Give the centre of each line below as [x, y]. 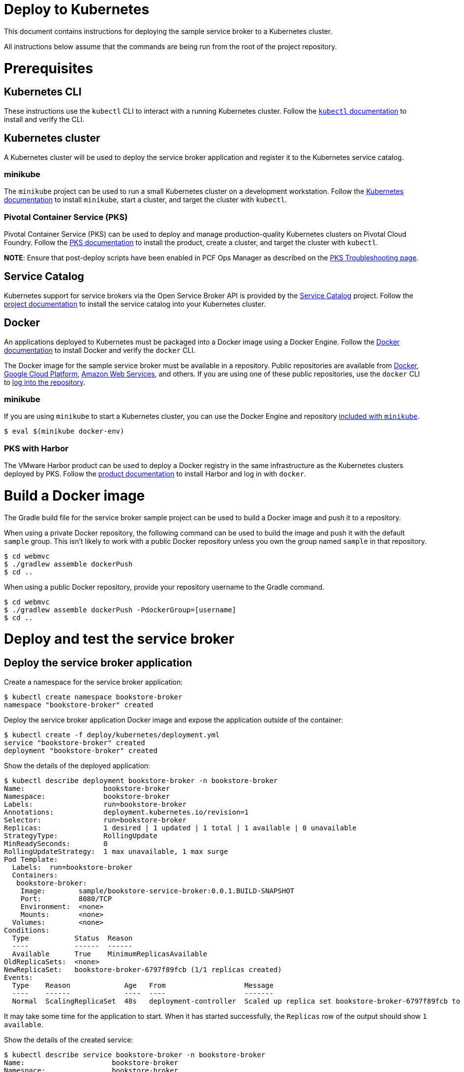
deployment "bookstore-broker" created [81, 750]
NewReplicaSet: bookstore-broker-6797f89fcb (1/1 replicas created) [143, 969]
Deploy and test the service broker [119, 639]
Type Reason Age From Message [143, 985]
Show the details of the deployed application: [77, 765]
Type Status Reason [72, 938]
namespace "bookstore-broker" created [79, 705]
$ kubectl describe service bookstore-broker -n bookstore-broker [135, 1055]
